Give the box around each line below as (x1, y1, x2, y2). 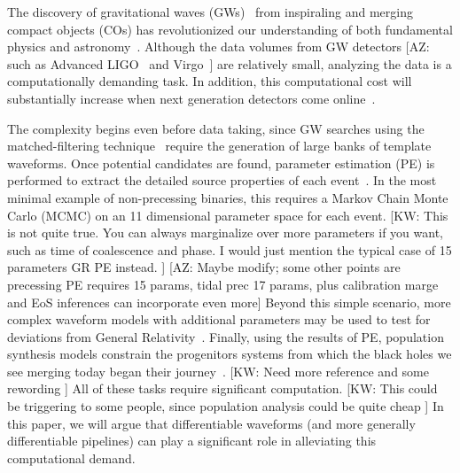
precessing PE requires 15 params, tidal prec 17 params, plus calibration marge (7, 275, 439, 293)
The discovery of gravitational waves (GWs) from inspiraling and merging (7, 3, 413, 20)
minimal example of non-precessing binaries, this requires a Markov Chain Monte (7, 188, 448, 206)
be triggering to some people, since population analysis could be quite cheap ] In (7, 397, 444, 415)
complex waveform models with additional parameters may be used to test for (7, 310, 431, 329)
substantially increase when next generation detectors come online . (7, 89, 376, 107)
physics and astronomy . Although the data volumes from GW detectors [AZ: (7, 37, 430, 56)
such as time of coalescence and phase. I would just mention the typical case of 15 (7, 240, 452, 259)
